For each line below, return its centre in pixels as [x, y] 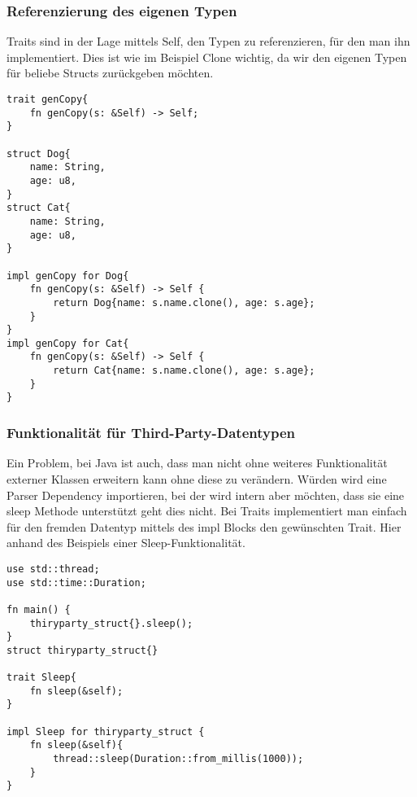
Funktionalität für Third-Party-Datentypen [151, 433]
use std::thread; [53, 569]
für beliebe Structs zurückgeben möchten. [110, 73]
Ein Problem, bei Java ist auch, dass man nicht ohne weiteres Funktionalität [197, 463]
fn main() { [39, 609]
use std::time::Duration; [76, 582]
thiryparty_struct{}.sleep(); [111, 623]
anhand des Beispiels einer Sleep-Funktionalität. [126, 543]
